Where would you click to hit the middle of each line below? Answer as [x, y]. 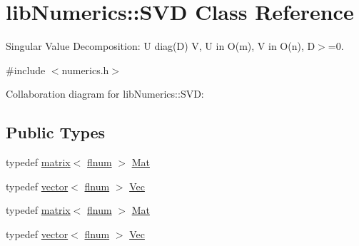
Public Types [56, 132]
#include [26, 70]
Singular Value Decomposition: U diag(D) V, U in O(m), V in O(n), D [161, 46]
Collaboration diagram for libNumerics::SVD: [105, 94]
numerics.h [85, 70]
